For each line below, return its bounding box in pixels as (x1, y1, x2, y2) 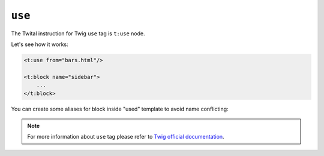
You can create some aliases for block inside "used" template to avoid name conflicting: (11, 105, 229, 113)
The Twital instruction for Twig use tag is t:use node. (11, 30, 145, 37)
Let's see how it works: (11, 41, 68, 48)
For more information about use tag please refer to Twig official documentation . (27, 133, 224, 140)
